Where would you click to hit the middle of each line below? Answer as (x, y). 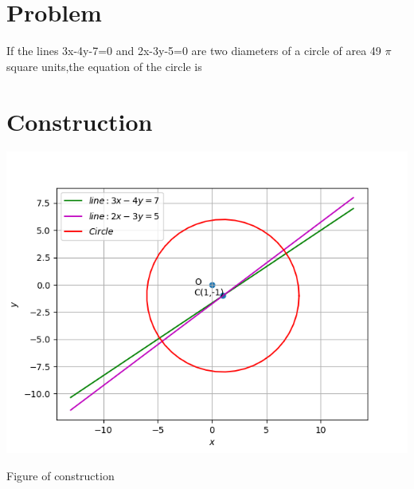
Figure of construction (61, 476)
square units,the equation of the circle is (104, 66)
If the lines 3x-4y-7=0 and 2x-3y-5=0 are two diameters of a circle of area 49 (194, 51)
